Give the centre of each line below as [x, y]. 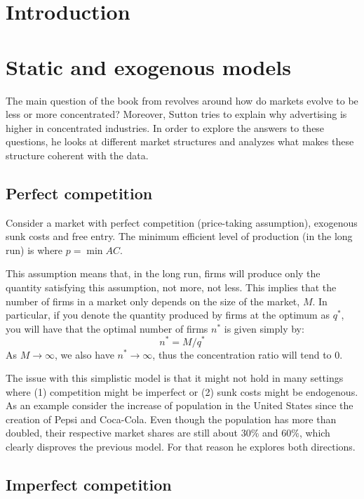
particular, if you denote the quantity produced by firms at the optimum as [168, 315]
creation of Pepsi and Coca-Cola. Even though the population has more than [171, 419]
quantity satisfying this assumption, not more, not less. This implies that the [171, 287]
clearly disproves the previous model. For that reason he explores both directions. [181, 447]
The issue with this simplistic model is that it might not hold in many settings [175, 378]
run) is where [34, 250]
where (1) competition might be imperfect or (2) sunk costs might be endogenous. [182, 391]
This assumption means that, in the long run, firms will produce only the [163, 273]
